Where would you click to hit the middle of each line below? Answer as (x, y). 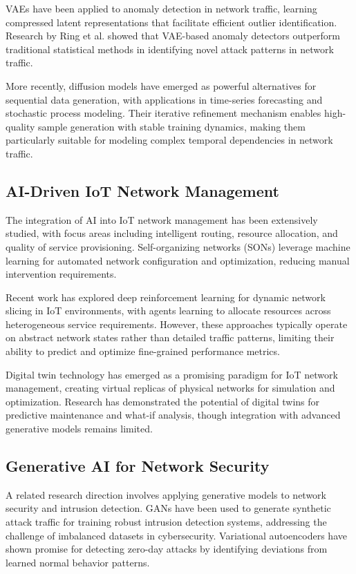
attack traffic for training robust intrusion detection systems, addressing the (166, 522)
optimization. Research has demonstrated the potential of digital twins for (163, 401)
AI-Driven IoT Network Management (142, 190)
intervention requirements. (61, 274)
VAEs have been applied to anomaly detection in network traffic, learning (161, 8)
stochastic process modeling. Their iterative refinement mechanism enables (163, 113)
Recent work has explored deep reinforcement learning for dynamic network (166, 297)
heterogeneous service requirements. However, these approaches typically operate (177, 324)
